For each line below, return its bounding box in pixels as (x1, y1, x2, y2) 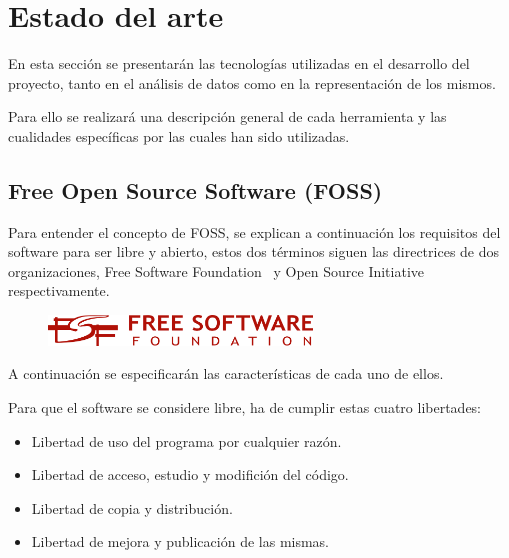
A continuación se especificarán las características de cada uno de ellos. (8, 363, 444, 384)
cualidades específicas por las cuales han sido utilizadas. (8, 125, 350, 146)
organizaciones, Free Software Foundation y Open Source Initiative (8, 260, 424, 281)
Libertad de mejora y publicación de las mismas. (31, 531, 330, 552)
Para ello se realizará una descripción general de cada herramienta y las (8, 106, 447, 127)
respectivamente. (8, 280, 110, 301)
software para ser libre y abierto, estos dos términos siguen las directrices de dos (8, 241, 500, 262)
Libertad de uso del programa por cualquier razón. (31, 430, 342, 451)
